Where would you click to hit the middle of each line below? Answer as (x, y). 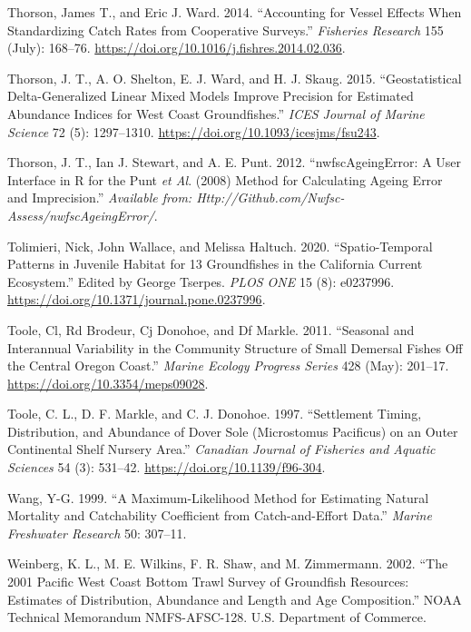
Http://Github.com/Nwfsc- (270, 197)
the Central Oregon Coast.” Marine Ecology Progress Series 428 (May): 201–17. (228, 365)
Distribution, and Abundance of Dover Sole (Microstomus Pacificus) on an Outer (233, 431)
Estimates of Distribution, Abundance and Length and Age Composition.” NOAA (235, 599)
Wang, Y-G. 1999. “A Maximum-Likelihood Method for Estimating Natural (218, 497)
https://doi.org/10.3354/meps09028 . (108, 383)
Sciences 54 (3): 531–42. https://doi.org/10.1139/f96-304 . (167, 467)
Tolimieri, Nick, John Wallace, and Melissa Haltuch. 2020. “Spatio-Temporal (220, 246)
